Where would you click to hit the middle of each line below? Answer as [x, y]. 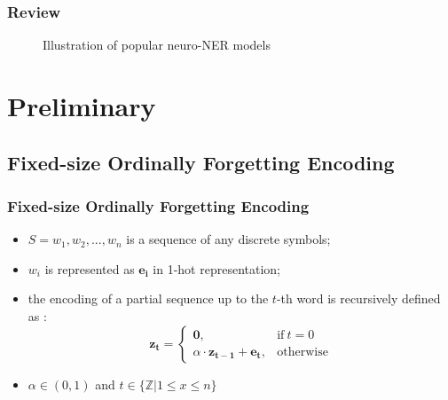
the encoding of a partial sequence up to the [148, 298]
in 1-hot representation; [216, 268]
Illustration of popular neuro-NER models [157, 45]
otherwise [303, 352]
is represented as [90, 268]
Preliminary [82, 106]
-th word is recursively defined [358, 298]
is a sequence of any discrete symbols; [228, 239]
